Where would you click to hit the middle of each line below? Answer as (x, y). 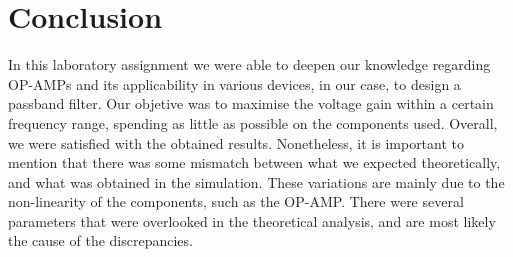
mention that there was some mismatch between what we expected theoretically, (254, 162)
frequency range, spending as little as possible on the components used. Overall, (253, 122)
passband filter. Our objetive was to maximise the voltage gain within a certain (251, 103)
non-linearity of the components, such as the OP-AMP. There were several (236, 201)
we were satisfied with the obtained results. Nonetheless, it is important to (236, 142)
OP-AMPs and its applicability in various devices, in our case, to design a (234, 83)
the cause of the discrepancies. (100, 240)
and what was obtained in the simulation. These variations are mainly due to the (256, 181)
